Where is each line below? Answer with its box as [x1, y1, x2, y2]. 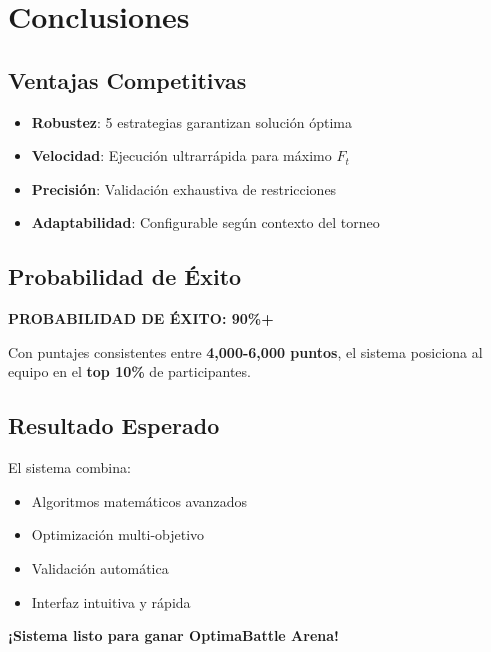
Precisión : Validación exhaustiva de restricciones [31, 178, 337, 199]
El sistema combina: [8, 457, 131, 478]
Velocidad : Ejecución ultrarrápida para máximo [31, 145, 332, 166]
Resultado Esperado [8, 410, 220, 441]
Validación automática [31, 557, 169, 578]
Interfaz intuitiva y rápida [31, 591, 191, 612]
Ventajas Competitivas [8, 64, 247, 95]
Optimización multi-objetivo [31, 524, 205, 545]
